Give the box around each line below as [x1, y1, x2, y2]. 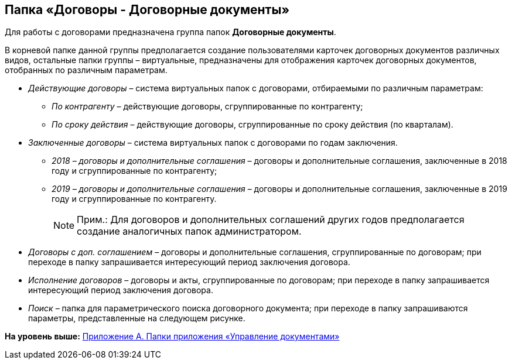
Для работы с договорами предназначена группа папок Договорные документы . [5, 27, 336, 37]
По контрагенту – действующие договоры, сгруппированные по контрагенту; [52, 101, 363, 112]
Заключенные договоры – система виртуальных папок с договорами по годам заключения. [28, 138, 398, 148]
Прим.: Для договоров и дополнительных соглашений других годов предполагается [77, 214, 465, 226]
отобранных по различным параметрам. [5, 65, 168, 75]
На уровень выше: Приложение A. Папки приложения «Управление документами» [5, 331, 340, 342]
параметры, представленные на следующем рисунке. [28, 313, 245, 324]
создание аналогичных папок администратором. [77, 225, 302, 238]
